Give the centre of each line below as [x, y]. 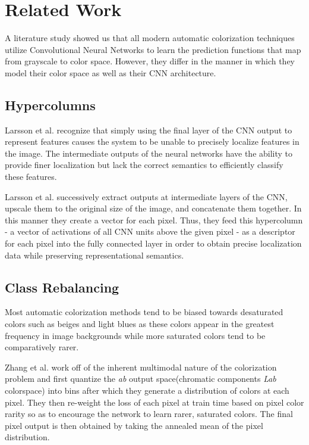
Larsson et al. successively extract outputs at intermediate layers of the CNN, [146, 196]
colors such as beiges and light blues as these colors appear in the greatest [140, 324]
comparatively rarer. [42, 347]
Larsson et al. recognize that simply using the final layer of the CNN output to [149, 130]
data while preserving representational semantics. [94, 255]
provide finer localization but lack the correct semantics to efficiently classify [144, 165]
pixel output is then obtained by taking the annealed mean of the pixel [134, 425]
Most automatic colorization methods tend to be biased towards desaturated [144, 312]
